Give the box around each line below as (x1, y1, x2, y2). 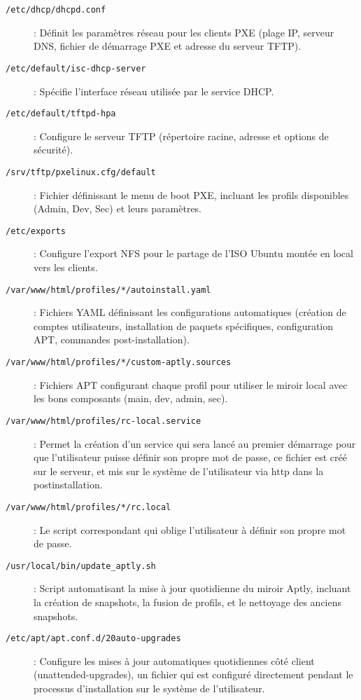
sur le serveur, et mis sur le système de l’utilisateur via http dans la (34, 463, 324, 478)
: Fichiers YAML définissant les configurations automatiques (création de (34, 305, 346, 320)
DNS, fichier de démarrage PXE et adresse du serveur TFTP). (34, 39, 302, 53)
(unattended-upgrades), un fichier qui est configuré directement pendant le (34, 667, 353, 682)
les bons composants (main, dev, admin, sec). (34, 391, 228, 406)
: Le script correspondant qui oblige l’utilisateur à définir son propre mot (34, 522, 346, 537)
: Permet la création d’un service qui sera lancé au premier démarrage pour (34, 436, 356, 451)
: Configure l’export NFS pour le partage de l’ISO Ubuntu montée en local (34, 246, 353, 261)
